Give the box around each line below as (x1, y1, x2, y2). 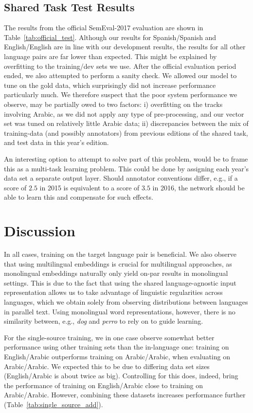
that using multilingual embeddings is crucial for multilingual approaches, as (4, 258, 232, 268)
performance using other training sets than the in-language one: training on (4, 342, 229, 352)
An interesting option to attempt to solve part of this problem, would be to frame (4, 153, 248, 164)
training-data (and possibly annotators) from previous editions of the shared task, (4, 127, 248, 138)
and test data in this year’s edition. (4, 137, 109, 147)
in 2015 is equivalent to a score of (39, 182, 140, 192)
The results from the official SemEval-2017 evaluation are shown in (4, 22, 203, 33)
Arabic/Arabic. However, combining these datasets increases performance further (4, 390, 246, 400)
